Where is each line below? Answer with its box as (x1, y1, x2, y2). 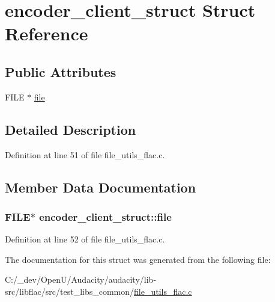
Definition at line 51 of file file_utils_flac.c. (5, 148, 165, 161)
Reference (5, 21, 88, 46)
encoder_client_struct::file (39, 209, 172, 224)
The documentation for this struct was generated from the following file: (5, 253, 271, 265)
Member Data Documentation (5, 177, 196, 196)
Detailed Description (5, 120, 136, 138)
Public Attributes (5, 62, 116, 81)
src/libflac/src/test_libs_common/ (5, 285, 134, 297)
